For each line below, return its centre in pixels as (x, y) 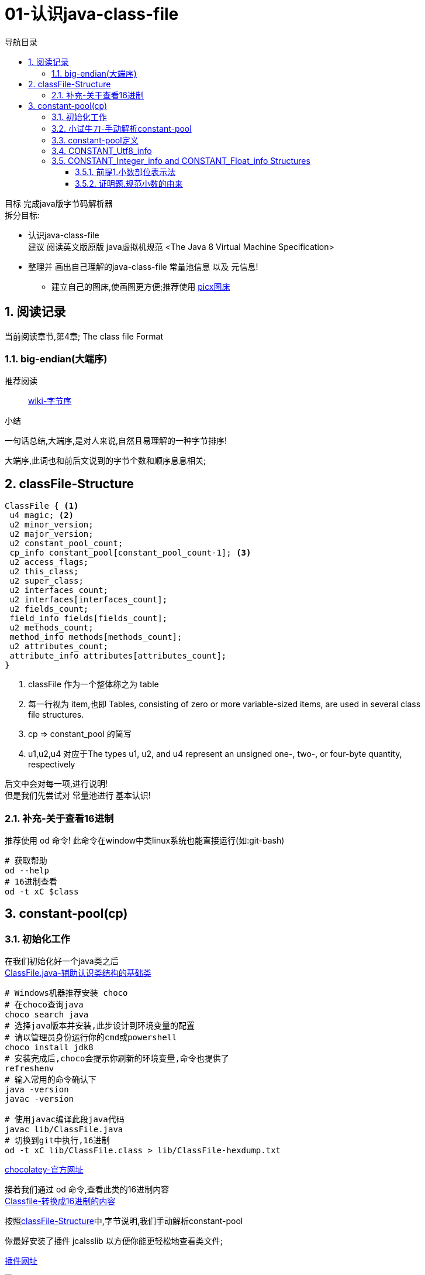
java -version (37, 1090)
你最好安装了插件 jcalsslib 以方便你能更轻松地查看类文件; (114, 1241)
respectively (52, 765)
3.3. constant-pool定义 (95, 140)
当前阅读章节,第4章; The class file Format (84, 336)
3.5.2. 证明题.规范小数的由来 (129, 183)
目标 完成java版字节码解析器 (59, 203)
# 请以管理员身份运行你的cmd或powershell (91, 1038)
